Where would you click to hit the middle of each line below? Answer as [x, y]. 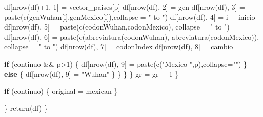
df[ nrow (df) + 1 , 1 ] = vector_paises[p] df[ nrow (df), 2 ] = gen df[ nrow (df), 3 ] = [125, 7]
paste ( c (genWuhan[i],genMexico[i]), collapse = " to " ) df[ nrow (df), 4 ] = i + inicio [130, 17]
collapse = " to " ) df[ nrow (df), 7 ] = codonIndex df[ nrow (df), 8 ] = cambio [119, 47]
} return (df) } [26, 108]
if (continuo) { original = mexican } [61, 91]
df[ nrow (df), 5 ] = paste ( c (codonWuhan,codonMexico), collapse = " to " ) [117, 27]
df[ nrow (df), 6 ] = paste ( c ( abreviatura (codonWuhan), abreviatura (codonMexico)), [132, 36]
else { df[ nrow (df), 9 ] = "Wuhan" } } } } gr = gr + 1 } [92, 74]
